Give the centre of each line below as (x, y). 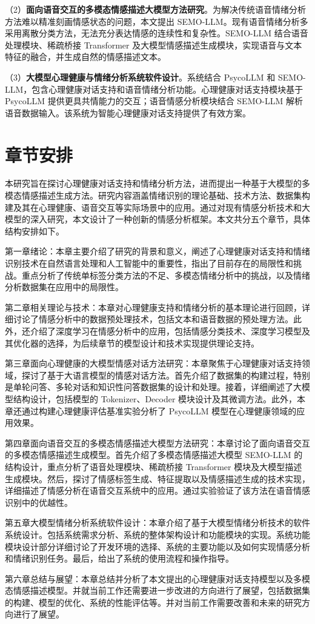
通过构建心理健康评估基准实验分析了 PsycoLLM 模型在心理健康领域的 (159, 410)
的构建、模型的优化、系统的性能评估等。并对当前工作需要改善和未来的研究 (153, 602)
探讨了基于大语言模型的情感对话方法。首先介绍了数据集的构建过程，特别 (166, 375)
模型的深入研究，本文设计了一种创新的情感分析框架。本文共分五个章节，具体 (157, 219)
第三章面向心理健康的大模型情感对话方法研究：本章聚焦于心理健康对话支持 (153, 363)
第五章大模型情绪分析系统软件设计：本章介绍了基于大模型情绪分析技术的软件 (157, 523)
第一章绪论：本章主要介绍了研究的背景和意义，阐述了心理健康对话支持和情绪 (157, 251)
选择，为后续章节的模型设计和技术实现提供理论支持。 (153, 343)
